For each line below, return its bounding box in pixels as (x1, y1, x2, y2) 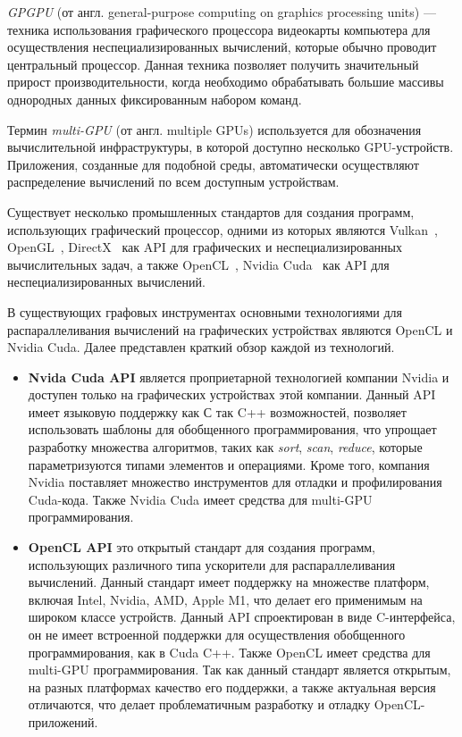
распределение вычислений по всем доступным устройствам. (7, 172, 340, 191)
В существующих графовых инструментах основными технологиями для (7, 302, 403, 321)
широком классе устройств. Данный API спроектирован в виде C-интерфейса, (28, 607, 456, 626)
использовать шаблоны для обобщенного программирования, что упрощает (28, 420, 437, 439)
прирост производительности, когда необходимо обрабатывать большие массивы (7, 72, 444, 91)
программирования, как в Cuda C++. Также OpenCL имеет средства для (28, 642, 431, 661)
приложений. (28, 712, 98, 731)
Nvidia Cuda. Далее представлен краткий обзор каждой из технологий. (7, 338, 395, 356)
